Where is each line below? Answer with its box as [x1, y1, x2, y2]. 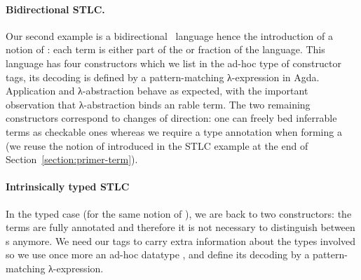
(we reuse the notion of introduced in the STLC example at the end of [6, 138, 308, 153]
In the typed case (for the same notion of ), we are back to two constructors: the [6, 206, 352, 220]
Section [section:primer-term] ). [6, 152, 138, 167]
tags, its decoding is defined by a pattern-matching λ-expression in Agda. [6, 69, 320, 84]
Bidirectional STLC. [6, 1, 105, 16]
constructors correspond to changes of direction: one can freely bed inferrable [6, 111, 337, 125]
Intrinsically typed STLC [6, 179, 130, 194]
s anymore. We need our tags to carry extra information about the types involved [6, 233, 356, 248]
